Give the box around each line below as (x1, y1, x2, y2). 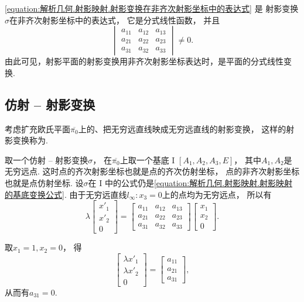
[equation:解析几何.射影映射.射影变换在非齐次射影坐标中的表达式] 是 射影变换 (5, 2, 299, 14)
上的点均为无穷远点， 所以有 (162, 188, 272, 200)
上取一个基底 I (119, 153, 175, 166)
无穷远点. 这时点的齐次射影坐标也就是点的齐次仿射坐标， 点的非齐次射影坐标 (5, 165, 300, 177)
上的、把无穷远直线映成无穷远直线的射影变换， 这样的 (78, 122, 286, 135)
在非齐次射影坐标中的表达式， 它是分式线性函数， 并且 (9, 13, 220, 26)
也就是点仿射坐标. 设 (5, 176, 84, 188)
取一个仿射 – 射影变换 (5, 153, 88, 166)
